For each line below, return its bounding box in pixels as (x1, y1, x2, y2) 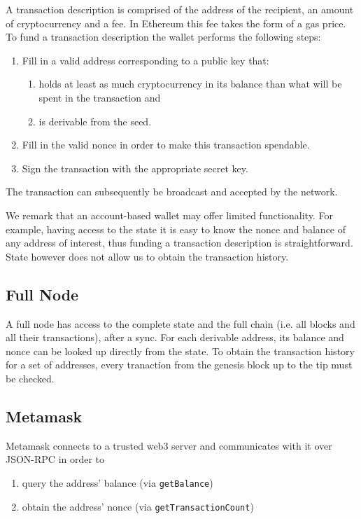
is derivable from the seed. (38, 113, 152, 128)
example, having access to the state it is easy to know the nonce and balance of (6, 221, 346, 236)
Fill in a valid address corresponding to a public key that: (22, 53, 269, 67)
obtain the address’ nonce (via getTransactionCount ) (22, 499, 254, 513)
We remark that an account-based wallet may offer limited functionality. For (6, 207, 333, 222)
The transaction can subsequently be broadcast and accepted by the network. (6, 184, 338, 199)
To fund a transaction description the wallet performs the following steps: (6, 29, 321, 44)
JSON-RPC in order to (6, 452, 105, 466)
